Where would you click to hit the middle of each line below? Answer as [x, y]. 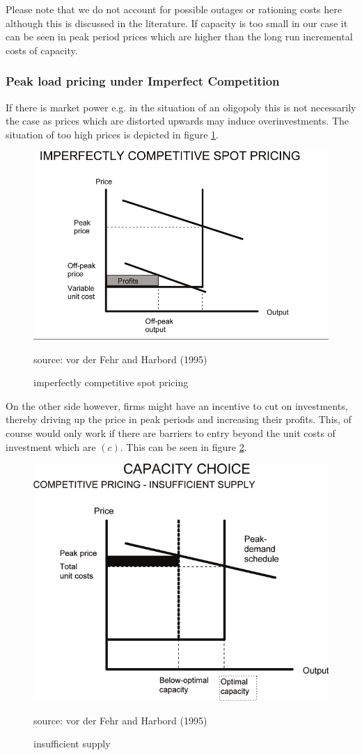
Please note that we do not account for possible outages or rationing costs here [174, 9]
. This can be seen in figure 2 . [183, 446]
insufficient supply [72, 744]
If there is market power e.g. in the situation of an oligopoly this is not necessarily [181, 107]
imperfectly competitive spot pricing [111, 382]
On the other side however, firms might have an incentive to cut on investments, [177, 405]
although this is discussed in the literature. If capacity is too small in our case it [177, 23]
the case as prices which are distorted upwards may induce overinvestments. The [177, 121]
